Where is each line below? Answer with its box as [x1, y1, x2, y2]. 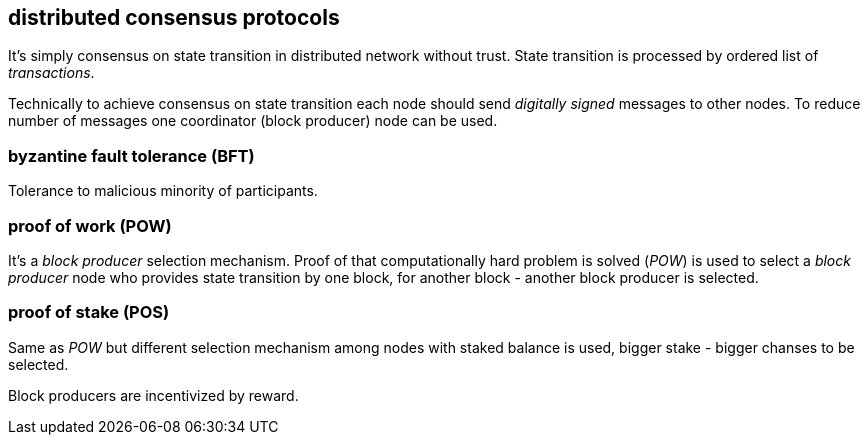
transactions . [8, 64, 95, 82]
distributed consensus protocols [8, 5, 340, 30]
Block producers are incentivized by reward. [8, 386, 299, 404]
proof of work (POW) [8, 215, 172, 236]
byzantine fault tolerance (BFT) [8, 145, 255, 166]
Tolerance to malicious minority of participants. [8, 182, 318, 200]
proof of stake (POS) [8, 302, 170, 323]
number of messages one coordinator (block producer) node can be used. [8, 112, 498, 130]
